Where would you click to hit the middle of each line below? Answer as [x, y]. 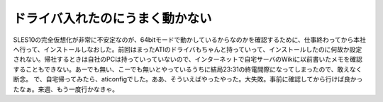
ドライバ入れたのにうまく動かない [112, 18]
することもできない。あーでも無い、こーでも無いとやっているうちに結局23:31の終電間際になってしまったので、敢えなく [188, 69]
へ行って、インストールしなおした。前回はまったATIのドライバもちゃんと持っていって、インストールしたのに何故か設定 [188, 49]
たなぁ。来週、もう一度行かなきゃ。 [66, 89]
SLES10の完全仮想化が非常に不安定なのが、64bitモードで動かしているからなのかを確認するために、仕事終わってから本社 [190, 40]
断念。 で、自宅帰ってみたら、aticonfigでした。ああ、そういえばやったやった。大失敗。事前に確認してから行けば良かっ [188, 79]
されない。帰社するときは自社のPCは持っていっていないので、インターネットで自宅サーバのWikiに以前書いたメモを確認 [188, 59]
